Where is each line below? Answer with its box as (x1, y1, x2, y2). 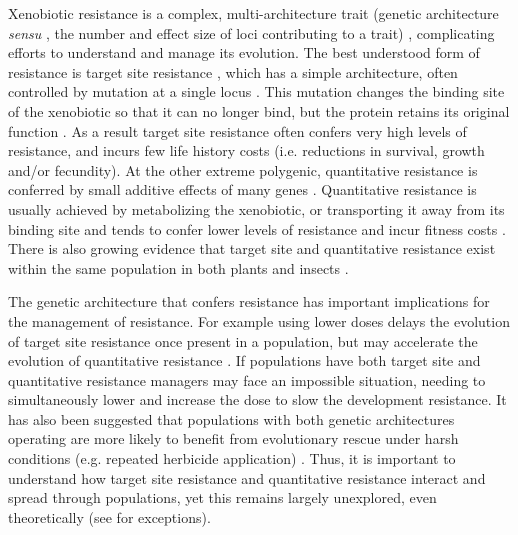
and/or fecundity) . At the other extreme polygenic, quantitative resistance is (8, 159, 478, 180)
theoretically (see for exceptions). (8, 506, 211, 527)
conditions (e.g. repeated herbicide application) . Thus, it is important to (8, 448, 456, 469)
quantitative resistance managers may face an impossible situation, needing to (8, 369, 486, 390)
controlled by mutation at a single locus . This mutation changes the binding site (8, 81, 505, 102)
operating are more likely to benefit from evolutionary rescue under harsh (8, 428, 459, 449)
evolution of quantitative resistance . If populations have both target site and (8, 350, 481, 371)
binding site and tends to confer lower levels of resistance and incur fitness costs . (8, 218, 506, 239)
